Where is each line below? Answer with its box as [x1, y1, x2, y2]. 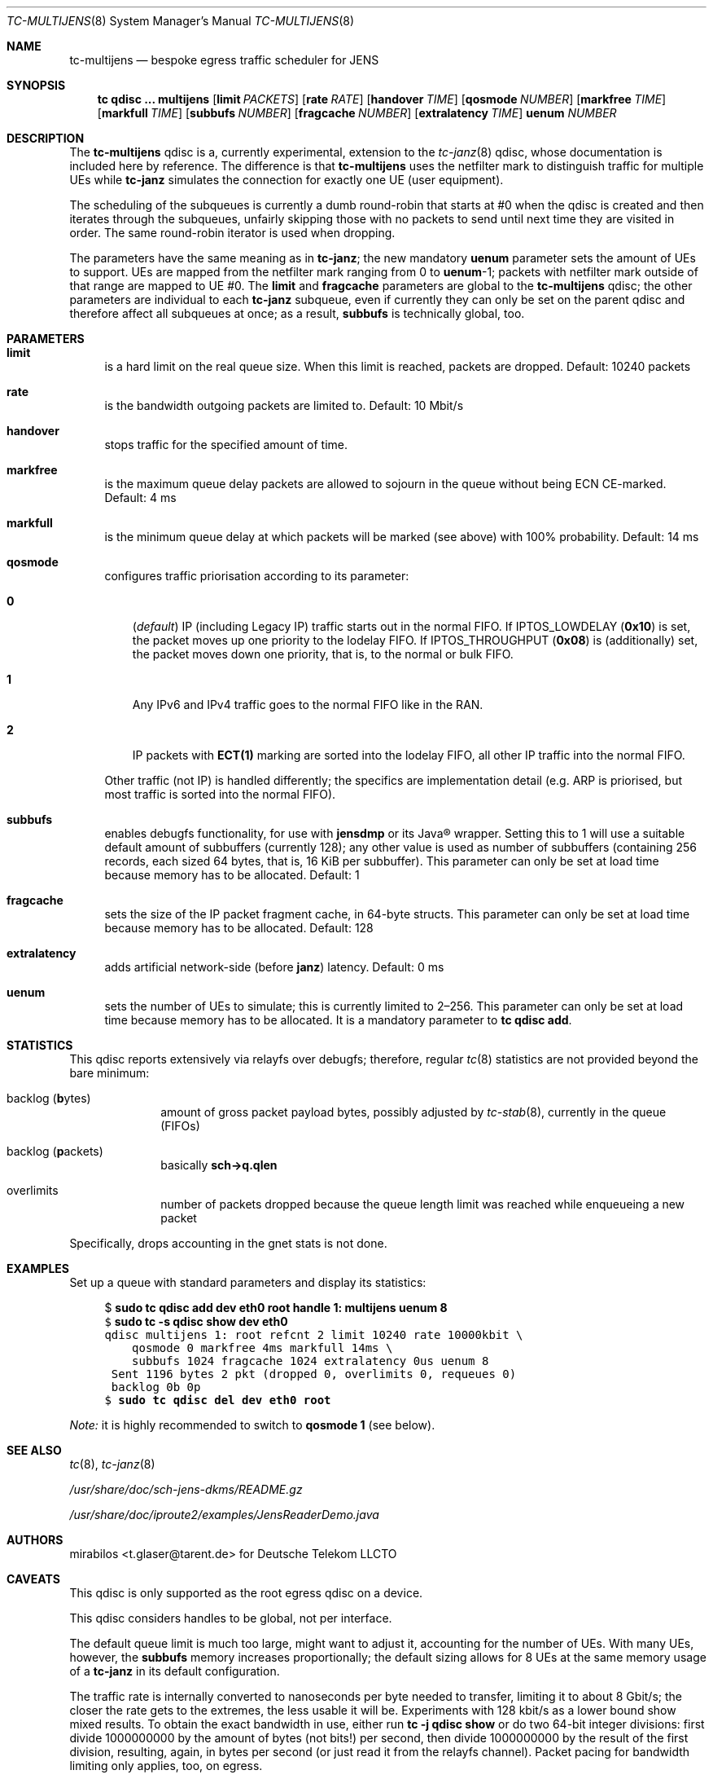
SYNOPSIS [7, 78, 66, 92]
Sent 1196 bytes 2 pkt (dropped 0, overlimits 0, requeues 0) [111, 1367, 517, 1380]
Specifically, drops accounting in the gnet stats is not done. [69, 1236, 387, 1250]
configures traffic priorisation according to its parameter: [104, 569, 409, 583]
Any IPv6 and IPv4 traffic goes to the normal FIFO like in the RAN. [132, 698, 483, 711]
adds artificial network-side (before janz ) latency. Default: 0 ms [104, 960, 444, 974]
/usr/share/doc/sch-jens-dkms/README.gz [69, 1482, 303, 1496]
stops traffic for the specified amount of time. [104, 438, 348, 451]
